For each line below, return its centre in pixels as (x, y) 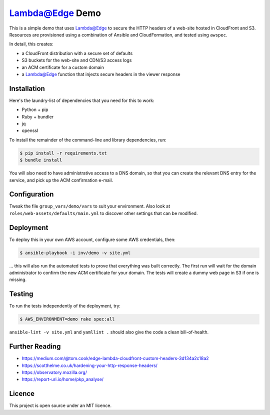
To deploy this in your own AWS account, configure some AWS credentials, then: (92, 239)
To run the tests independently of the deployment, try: (65, 306)
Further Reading (35, 347)
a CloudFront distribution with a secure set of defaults (77, 53)
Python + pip (35, 109)
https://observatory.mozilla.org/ (54, 372)
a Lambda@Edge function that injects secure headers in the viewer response (101, 74)
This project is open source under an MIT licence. (60, 405)
